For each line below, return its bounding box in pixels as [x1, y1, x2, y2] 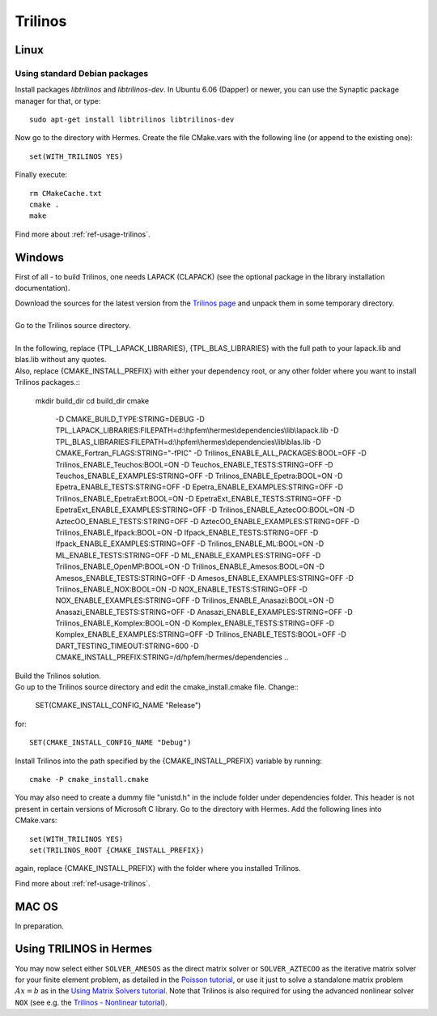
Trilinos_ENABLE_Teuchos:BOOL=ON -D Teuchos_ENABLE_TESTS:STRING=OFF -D [55, 459, 333, 469]
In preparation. [15, 920, 65, 931]
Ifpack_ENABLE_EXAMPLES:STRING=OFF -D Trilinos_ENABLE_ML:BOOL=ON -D [55, 539, 324, 549]
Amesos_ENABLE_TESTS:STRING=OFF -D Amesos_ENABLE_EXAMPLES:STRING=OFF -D [55, 573, 354, 583]
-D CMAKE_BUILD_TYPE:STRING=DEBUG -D [55, 414, 206, 425]
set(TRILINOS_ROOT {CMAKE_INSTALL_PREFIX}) [29, 845, 205, 855]
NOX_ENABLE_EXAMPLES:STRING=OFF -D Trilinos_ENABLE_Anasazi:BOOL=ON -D [55, 596, 335, 605]
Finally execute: [15, 170, 68, 180]
